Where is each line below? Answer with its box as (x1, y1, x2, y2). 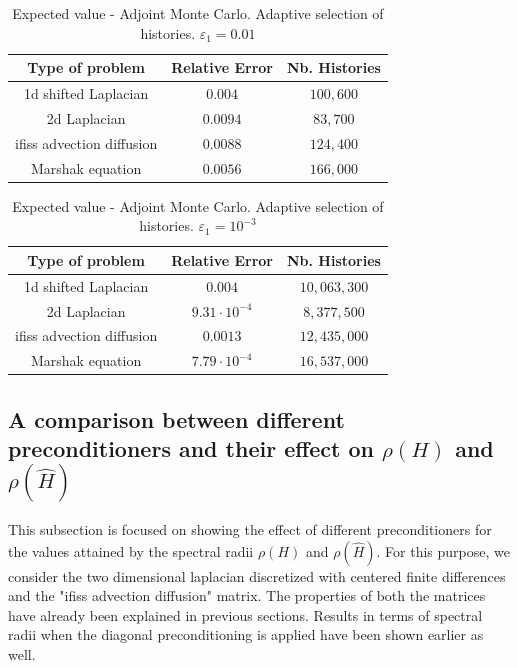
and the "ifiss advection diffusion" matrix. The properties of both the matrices (8, 585, 486, 606)
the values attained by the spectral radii (8, 540, 254, 561)
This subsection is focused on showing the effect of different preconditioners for (8, 518, 492, 539)
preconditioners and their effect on (8, 433, 375, 464)
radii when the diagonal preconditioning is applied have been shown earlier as (8, 624, 484, 645)
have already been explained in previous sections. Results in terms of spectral (8, 604, 483, 625)
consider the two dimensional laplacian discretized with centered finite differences (8, 565, 506, 586)
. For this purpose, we (376, 540, 510, 561)
